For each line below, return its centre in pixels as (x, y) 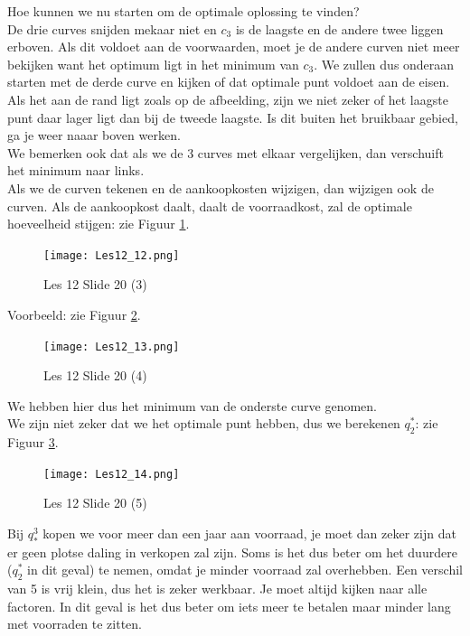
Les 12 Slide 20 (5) (95, 503)
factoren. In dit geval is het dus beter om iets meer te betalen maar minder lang (229, 606)
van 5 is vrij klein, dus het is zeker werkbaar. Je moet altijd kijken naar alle (217, 589)
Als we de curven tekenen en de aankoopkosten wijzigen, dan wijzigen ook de (221, 187)
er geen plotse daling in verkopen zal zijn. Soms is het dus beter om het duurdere (232, 552)
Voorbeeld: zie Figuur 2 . (74, 314)
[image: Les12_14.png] (112, 474)
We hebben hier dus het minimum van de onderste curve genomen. (192, 405)
